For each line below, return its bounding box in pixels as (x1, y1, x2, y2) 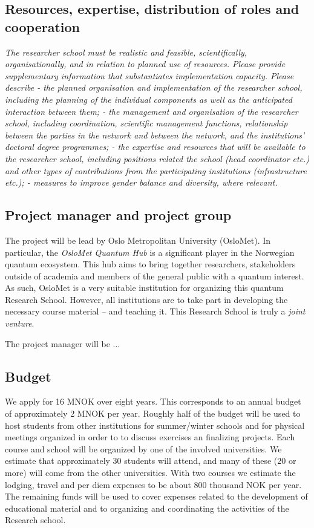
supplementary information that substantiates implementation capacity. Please (5, 69, 294, 82)
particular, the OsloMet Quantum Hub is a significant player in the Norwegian (5, 246, 295, 258)
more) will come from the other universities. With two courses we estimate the (5, 466, 296, 479)
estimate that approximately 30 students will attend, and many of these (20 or (5, 454, 296, 467)
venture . (5, 317, 34, 330)
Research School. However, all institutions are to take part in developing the (5, 293, 288, 305)
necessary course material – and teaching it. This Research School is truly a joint (5, 305, 306, 318)
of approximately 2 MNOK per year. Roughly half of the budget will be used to (5, 407, 301, 420)
